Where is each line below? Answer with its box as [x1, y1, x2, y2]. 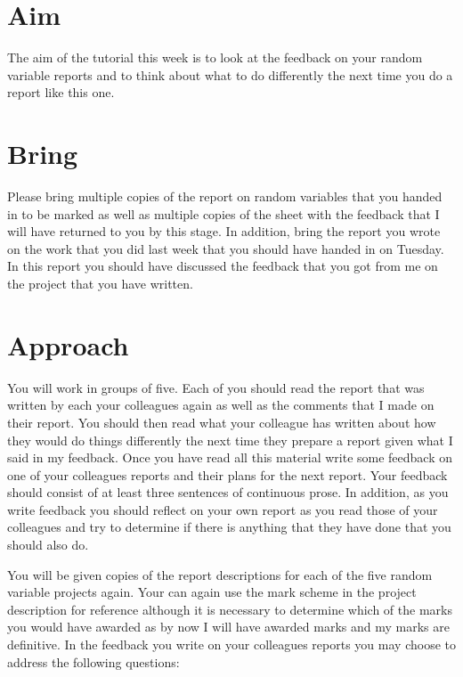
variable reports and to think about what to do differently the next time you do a [7, 65, 453, 84]
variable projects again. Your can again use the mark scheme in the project [7, 583, 417, 601]
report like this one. [7, 83, 115, 102]
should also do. [7, 535, 89, 554]
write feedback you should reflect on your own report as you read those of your [7, 500, 438, 518]
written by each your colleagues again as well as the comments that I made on [7, 396, 435, 414]
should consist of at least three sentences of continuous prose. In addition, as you [7, 483, 449, 502]
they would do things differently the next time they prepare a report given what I [7, 430, 453, 449]
